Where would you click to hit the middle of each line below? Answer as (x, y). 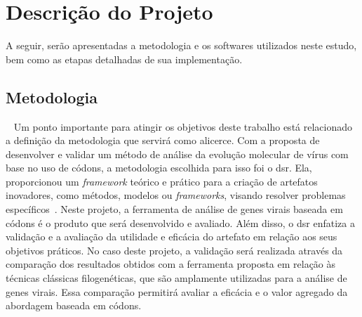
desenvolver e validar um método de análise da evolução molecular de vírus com (177, 154)
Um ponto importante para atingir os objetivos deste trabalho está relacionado (183, 126)
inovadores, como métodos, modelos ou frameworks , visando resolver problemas (176, 195)
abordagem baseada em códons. (74, 305)
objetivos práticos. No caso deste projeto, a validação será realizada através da (174, 250)
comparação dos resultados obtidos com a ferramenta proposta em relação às (171, 264)
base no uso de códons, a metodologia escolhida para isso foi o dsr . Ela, (159, 168)
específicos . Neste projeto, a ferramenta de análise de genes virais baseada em (174, 209)
